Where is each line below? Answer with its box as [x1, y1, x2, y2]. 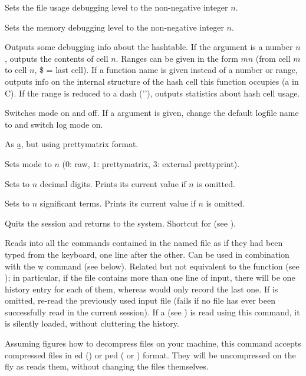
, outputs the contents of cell [5, 52, 108, 64]
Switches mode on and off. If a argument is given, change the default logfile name [5, 107, 299, 119]
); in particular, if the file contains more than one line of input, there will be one [5, 271, 295, 284]
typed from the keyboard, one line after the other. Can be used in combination [5, 248, 289, 260]
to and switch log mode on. [5, 118, 103, 130]
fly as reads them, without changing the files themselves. [5, 360, 209, 372]
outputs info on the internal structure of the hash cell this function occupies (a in [5, 75, 299, 87]
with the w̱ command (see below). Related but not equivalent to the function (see [5, 259, 300, 272]
